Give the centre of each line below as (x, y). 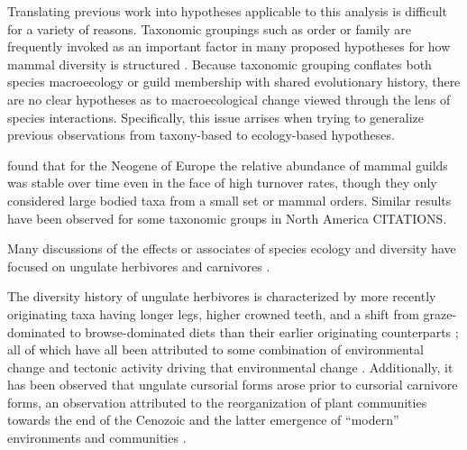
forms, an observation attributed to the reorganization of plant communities (217, 402)
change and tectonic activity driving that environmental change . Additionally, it (230, 367)
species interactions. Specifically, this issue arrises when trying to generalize (216, 117)
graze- (440, 313)
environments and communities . (97, 438)
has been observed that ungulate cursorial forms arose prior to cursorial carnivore (233, 385)
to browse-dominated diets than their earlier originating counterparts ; (264, 331)
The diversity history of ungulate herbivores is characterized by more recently (222, 296)
